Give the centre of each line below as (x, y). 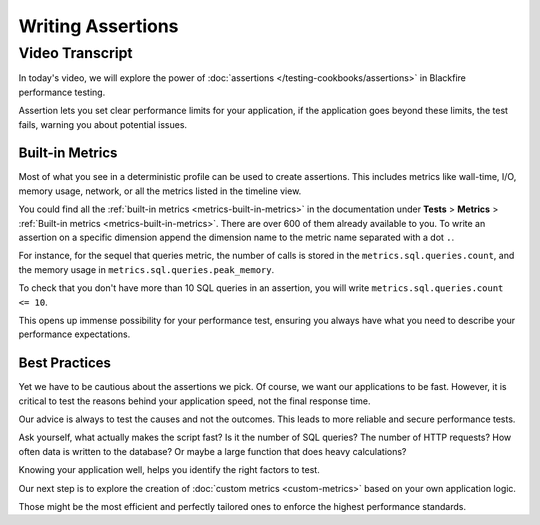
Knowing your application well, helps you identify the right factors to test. (169, 470)
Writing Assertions (98, 26)
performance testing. (62, 92)
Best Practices (65, 363)
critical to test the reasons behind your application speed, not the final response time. (194, 401)
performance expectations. (74, 334)
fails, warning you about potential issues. (103, 124)
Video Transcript (76, 53)
